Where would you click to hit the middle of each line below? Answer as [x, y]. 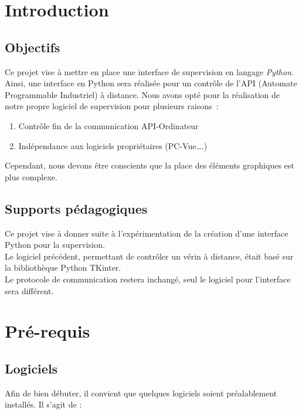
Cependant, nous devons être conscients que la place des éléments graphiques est [150, 165]
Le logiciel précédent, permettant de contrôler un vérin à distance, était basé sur [149, 256]
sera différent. [29, 290]
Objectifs [33, 47]
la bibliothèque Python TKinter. [63, 267]
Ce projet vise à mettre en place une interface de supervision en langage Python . [149, 71]
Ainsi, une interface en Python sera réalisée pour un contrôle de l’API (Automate [151, 83]
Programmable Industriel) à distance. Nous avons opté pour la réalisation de [142, 94]
